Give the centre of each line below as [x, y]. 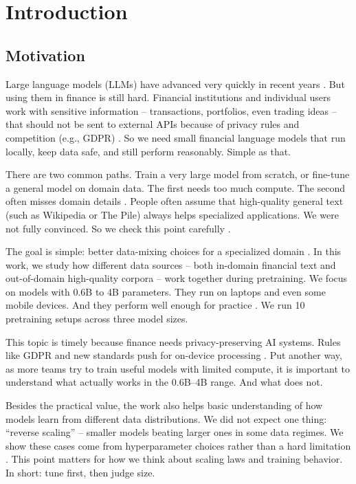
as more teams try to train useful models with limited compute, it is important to [178, 368]
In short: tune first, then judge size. [80, 473]
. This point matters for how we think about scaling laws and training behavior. [174, 459]
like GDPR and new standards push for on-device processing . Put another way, [174, 355]
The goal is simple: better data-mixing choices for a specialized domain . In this [174, 251]
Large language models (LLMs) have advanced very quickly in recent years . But [175, 84]
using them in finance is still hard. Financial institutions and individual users [168, 97]
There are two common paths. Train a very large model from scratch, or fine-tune [178, 174]
